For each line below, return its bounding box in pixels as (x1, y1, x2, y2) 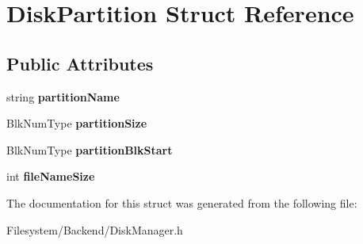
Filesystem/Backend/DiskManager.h (6, 221, 183, 238)
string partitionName (6, 88, 120, 105)
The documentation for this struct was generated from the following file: (6, 194, 357, 211)
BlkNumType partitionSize (6, 115, 147, 132)
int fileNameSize (6, 168, 95, 185)
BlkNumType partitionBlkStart (6, 141, 173, 158)
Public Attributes (6, 51, 154, 75)
